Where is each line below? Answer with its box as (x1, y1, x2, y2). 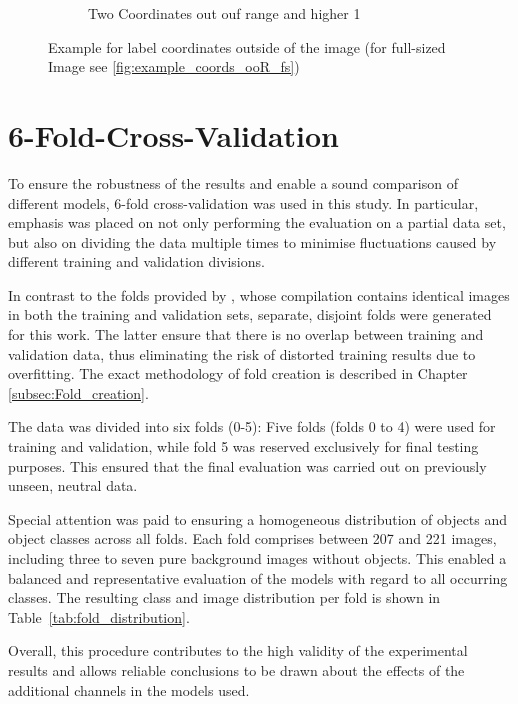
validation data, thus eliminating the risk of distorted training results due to (8, 343, 476, 364)
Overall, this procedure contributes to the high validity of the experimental (8, 640, 468, 661)
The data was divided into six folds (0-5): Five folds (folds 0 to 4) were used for (8, 416, 496, 437)
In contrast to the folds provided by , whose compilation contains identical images (8, 284, 510, 305)
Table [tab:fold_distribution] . (8, 606, 190, 627)
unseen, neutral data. (8, 475, 138, 496)
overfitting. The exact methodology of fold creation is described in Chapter (8, 363, 468, 384)
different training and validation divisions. (8, 251, 265, 272)
